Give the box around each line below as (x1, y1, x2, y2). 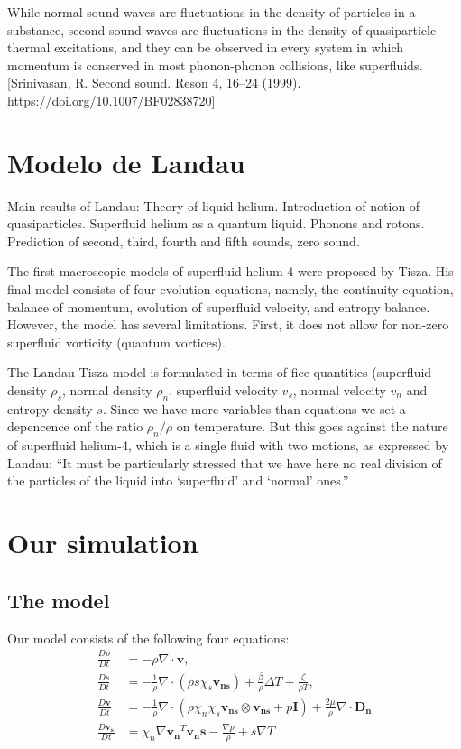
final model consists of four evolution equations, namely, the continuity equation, (7, 280, 454, 299)
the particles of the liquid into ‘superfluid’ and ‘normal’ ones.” (7, 471, 349, 490)
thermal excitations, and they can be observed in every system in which (7, 38, 404, 57)
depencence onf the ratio (7, 417, 143, 436)
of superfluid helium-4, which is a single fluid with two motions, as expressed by (7, 436, 449, 455)
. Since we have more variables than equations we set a (102, 399, 406, 418)
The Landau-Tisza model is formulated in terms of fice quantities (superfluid (7, 363, 432, 382)
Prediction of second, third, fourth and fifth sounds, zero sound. (7, 231, 360, 250)
